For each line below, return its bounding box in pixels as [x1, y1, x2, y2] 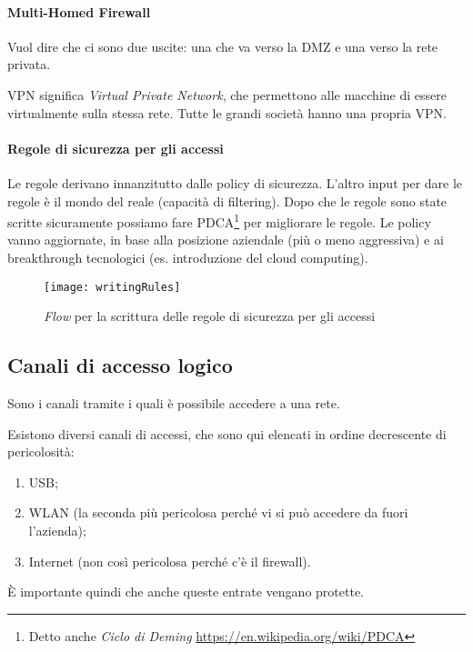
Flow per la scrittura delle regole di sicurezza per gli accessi [44, 306, 376, 326]
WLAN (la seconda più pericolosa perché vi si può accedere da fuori [28, 503, 408, 522]
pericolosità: [7, 442, 75, 461]
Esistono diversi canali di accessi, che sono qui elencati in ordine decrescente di [7, 424, 447, 443]
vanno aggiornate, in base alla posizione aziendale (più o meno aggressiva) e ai [7, 230, 444, 249]
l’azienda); [28, 521, 86, 540]
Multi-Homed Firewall [7, 2, 151, 21]
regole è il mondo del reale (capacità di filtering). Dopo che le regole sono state [7, 191, 448, 210]
